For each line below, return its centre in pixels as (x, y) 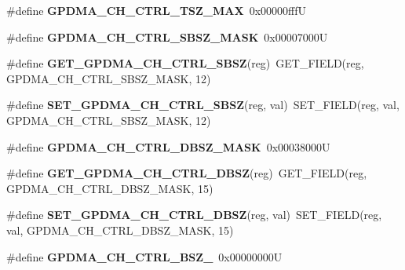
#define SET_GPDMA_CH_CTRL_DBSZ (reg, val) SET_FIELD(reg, (194, 215)
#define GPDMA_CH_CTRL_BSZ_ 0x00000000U (144, 256)
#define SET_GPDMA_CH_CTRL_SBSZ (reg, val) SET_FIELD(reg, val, (203, 105)
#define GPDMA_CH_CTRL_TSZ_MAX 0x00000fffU (157, 10)
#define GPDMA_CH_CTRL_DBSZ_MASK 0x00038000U (168, 146)
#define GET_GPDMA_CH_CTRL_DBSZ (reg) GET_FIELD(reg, (187, 173)
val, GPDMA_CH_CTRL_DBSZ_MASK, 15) (120, 230)
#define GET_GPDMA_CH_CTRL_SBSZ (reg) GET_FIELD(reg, (185, 63)
